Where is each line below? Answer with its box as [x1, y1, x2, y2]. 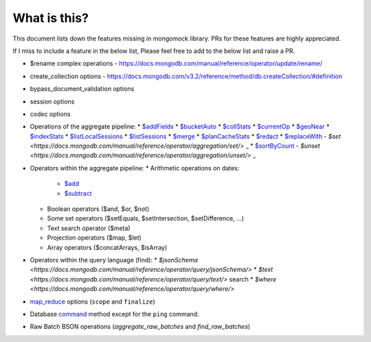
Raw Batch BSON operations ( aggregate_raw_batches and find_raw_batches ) [30, 323, 251, 331]
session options [30, 97, 75, 106]
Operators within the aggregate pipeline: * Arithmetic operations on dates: [30, 163, 240, 172]
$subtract [64, 189, 92, 197]
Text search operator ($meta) [47, 224, 131, 232]
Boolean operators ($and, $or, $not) [47, 205, 150, 213]
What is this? [12, 10, 89, 25]
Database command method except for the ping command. [30, 310, 199, 318]
